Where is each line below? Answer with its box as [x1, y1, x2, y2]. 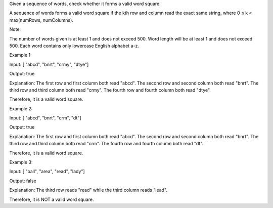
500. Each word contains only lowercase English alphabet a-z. [9, 43, 139, 49]
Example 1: [9, 52, 32, 58]
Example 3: [9, 159, 33, 165]
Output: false [9, 178, 36, 184]
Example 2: [9, 105, 33, 111]
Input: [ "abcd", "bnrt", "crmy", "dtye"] [9, 61, 89, 67]
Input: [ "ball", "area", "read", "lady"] [9, 169, 85, 175]
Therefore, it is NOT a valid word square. [9, 196, 94, 202]
